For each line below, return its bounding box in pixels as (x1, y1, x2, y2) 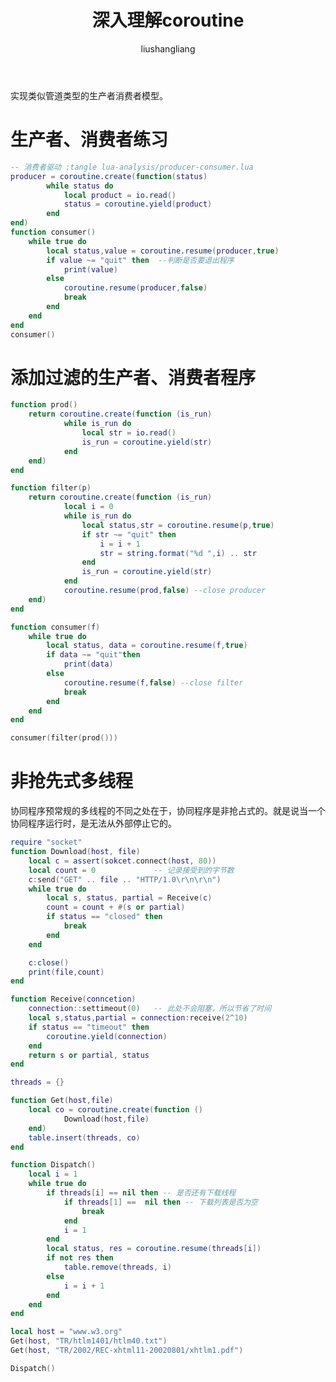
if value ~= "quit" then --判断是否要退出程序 (46, 255, 235, 265)
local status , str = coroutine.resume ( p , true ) (81, 520, 275, 530)
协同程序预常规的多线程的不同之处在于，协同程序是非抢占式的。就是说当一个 (10, 805, 326, 817)
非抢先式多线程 (10, 770, 134, 793)
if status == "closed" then (46, 912, 163, 922)
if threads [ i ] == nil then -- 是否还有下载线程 (46, 1188, 237, 1198)
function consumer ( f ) (10, 622, 101, 632)
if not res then (46, 1253, 114, 1263)
